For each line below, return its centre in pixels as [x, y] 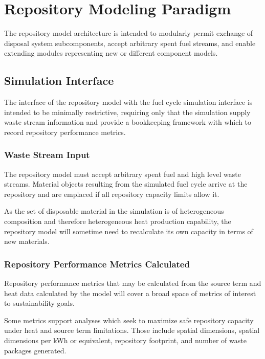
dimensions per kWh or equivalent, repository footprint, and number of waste [125, 340]
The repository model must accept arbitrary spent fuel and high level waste [123, 174]
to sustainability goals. [39, 303]
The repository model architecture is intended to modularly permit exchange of [129, 33]
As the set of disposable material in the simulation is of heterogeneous [114, 211]
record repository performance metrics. [65, 132]
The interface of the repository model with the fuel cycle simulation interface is [128, 102]
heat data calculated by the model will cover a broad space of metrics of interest [130, 293]
